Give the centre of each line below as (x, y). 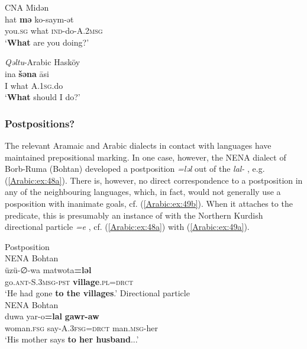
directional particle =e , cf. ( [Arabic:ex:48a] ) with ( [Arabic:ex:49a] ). (127, 227)
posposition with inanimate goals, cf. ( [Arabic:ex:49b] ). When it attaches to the (149, 203)
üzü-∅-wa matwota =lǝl (48, 269)
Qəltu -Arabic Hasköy (43, 62)
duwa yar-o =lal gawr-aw (52, 316)
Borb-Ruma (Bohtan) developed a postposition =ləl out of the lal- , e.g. (135, 169)
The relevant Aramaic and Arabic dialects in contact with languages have (138, 145)
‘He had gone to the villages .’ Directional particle (97, 293)
